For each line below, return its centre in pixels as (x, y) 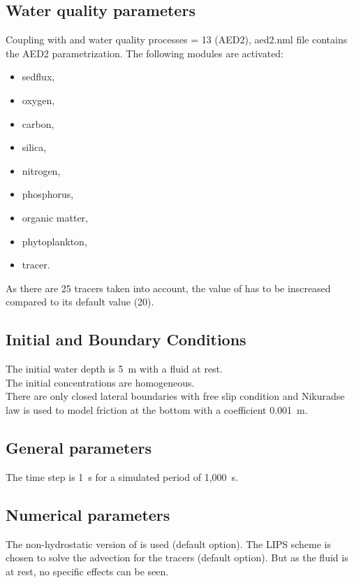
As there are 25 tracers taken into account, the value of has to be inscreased (168, 288)
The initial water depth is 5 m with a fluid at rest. (114, 369)
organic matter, (55, 217)
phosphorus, (48, 194)
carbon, (38, 123)
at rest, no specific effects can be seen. (87, 571)
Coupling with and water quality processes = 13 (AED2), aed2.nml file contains (177, 39)
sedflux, (38, 77)
